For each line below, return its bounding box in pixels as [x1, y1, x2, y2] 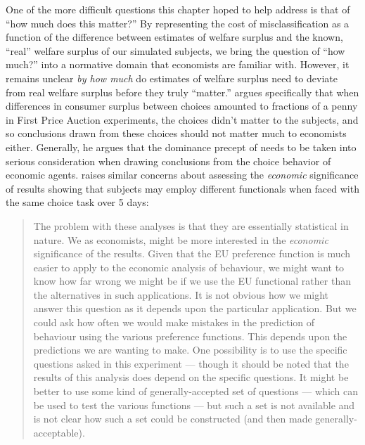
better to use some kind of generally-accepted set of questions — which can [33, 384, 359, 399]
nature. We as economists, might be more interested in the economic [33, 232, 328, 247]
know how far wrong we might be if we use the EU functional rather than [33, 273, 351, 288]
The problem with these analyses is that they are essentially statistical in [33, 218, 349, 233]
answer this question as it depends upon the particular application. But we [33, 301, 357, 316]
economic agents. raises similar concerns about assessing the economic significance [6, 167, 359, 182]
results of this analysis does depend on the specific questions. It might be [33, 370, 349, 385]
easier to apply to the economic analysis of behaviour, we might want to [33, 259, 345, 274]
